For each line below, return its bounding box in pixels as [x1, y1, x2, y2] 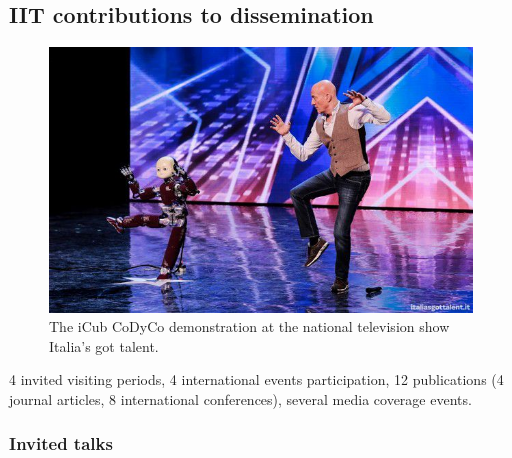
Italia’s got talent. [49, 335, 159, 356]
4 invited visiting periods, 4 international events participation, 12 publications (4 [9, 369, 504, 390]
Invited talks [9, 431, 113, 456]
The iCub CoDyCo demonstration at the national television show [49, 316, 450, 337]
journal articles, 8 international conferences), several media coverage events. [9, 388, 472, 409]
